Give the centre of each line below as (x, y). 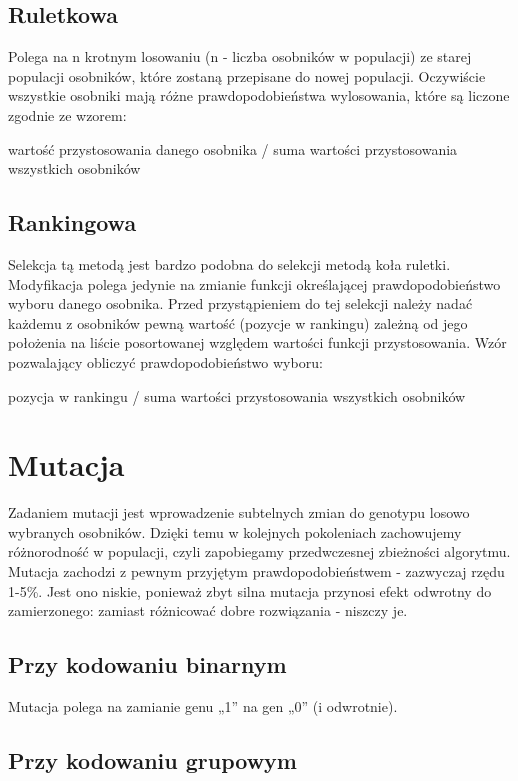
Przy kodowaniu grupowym (152, 760)
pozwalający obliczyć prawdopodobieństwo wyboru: (165, 361)
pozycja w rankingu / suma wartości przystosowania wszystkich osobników (237, 395)
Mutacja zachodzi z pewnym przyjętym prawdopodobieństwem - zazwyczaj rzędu (256, 571)
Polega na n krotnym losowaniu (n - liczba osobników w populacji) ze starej (240, 56)
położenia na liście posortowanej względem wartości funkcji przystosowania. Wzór (257, 342)
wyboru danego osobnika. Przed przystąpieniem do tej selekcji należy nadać (240, 303)
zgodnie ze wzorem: (67, 114)
